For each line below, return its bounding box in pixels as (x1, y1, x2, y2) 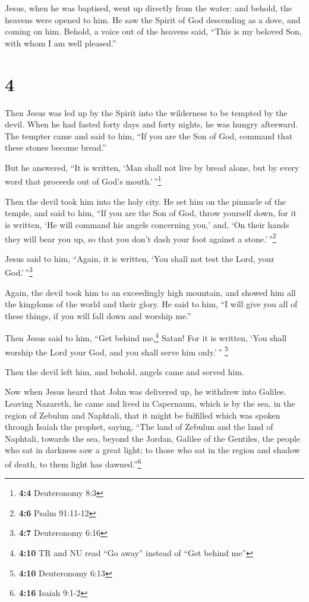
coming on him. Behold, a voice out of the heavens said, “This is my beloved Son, (5, 25, 302, 38)
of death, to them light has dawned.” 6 (5, 456, 141, 470)
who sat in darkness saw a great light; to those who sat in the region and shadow (5, 444, 300, 456)
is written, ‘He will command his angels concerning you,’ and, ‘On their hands (5, 218, 289, 230)
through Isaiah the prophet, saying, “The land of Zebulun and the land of (5, 420, 273, 433)
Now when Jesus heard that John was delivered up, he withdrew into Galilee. (5, 385, 286, 398)
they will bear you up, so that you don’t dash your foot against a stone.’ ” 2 (5, 230, 276, 245)
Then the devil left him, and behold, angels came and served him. (5, 365, 244, 378)
